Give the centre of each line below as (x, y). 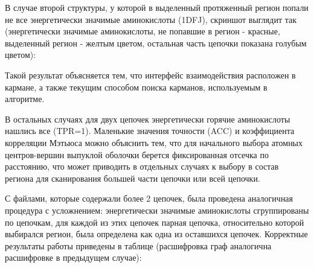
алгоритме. (25, 99)
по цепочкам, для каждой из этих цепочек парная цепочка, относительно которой (155, 222)
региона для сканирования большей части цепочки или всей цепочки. (133, 178)
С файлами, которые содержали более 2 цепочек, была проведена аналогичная (149, 198)
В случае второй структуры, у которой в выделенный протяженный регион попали (157, 7)
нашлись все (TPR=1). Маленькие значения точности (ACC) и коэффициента (150, 131)
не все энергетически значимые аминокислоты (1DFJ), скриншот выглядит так (151, 19)
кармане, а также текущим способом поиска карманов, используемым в (136, 87)
